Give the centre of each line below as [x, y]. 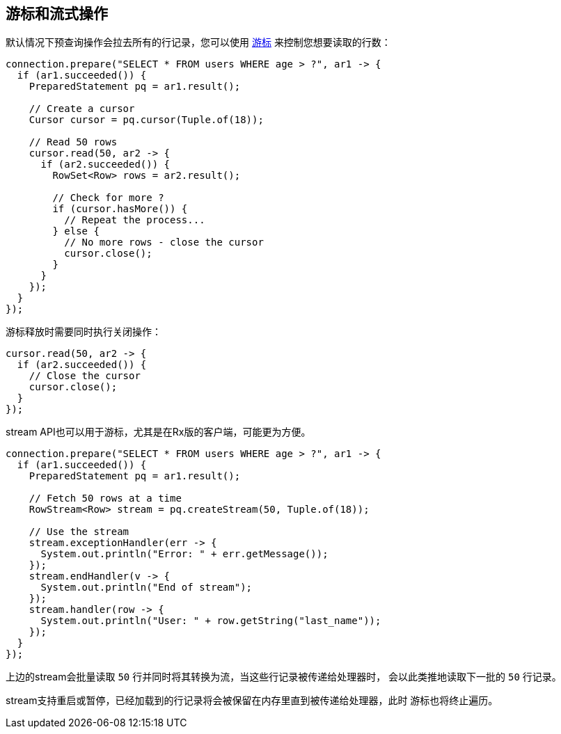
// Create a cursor [82, 109]
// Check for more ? [108, 198]
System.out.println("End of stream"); [147, 588]
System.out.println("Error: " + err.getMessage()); [184, 554]
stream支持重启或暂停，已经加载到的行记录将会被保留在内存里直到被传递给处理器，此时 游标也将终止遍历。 [252, 701]
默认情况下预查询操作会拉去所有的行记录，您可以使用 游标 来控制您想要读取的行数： [198, 42]
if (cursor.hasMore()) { [120, 209]
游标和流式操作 [57, 14]
